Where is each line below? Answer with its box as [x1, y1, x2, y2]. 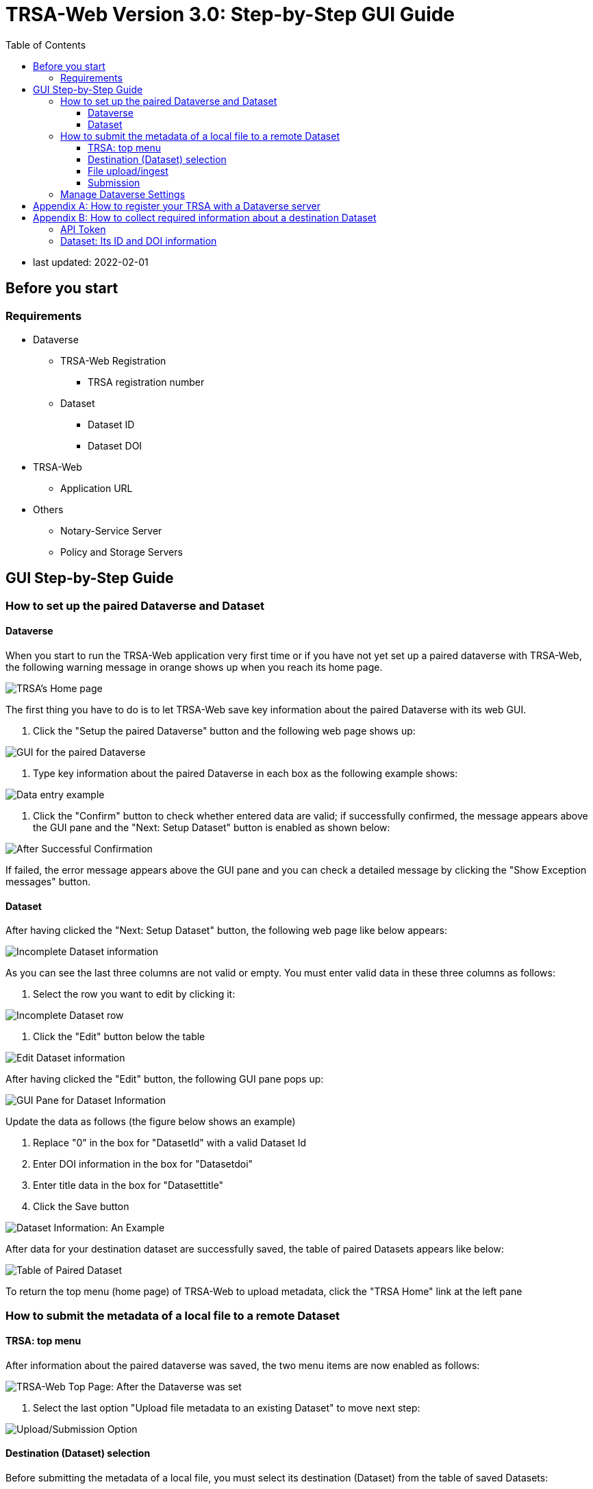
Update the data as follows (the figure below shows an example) [5, 1116, 296, 1128]
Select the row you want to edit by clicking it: [33, 988, 236, 1000]
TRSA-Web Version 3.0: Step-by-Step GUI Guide [5, 3, 455, 26]
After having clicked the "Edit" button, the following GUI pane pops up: [5, 1073, 324, 1085]
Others [33, 503, 64, 515]
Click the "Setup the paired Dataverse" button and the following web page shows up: [33, 725, 416, 737]
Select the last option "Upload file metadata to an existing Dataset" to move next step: [33, 1401, 420, 1414]
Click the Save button [33, 1201, 129, 1213]
